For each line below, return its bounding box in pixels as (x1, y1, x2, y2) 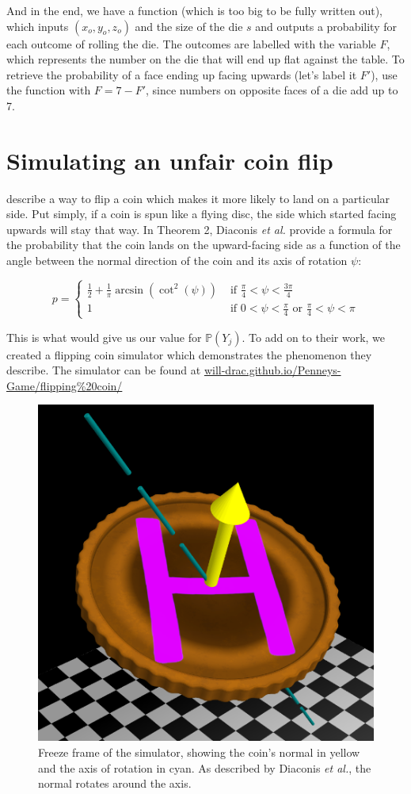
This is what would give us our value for (6, 328, 202, 345)
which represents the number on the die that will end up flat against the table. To (6, 51, 405, 67)
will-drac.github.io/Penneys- (204, 362, 341, 378)
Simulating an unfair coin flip (6, 144, 333, 176)
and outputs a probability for (255, 17, 397, 34)
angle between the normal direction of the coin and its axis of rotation (6, 252, 348, 269)
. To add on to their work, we (242, 328, 386, 345)
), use (371, 66, 398, 82)
